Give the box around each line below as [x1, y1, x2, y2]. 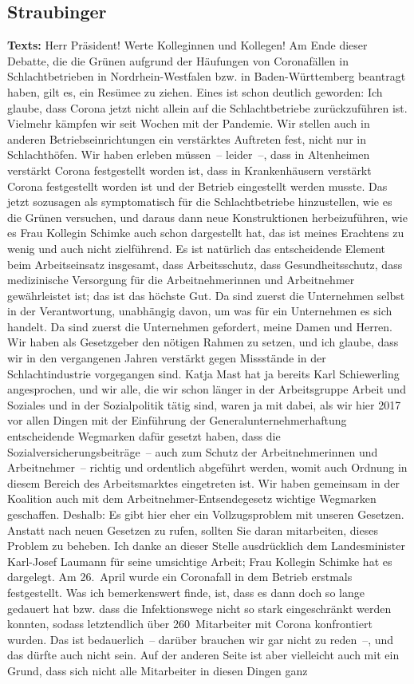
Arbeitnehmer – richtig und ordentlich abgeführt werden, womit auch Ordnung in [7, 459, 408, 476]
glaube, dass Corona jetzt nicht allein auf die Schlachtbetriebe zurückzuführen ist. [7, 99, 408, 116]
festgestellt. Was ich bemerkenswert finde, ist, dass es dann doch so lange [7, 583, 365, 600]
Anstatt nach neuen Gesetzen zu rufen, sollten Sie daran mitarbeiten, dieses [7, 521, 378, 538]
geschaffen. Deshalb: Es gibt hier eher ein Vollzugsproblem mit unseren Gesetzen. [7, 506, 404, 523]
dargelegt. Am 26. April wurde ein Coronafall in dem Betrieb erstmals [7, 568, 353, 585]
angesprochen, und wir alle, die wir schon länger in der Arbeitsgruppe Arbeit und [7, 381, 406, 397]
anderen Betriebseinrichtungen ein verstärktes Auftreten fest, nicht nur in [7, 130, 366, 147]
